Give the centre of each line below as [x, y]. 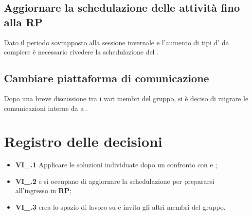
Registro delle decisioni [83, 141]
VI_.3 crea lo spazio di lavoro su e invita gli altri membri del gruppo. [120, 207]
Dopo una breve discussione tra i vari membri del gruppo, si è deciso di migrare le [126, 98]
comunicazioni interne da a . [46, 108]
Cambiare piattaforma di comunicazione [107, 78]
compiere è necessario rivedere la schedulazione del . [81, 52]
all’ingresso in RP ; [43, 190]
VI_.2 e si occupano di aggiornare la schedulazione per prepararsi [115, 181]
